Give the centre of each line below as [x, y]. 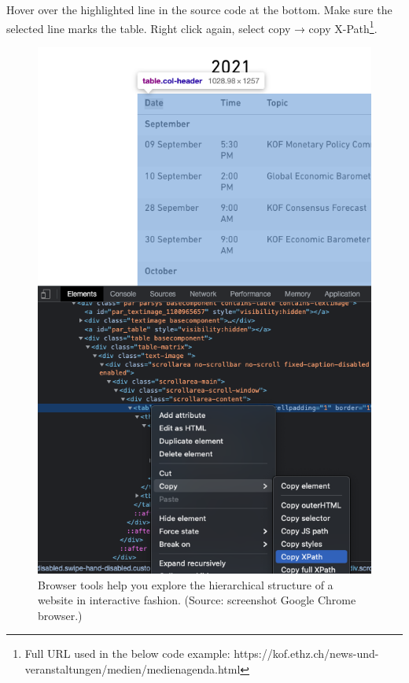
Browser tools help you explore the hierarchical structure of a [186, 584]
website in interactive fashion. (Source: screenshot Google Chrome [197, 600]
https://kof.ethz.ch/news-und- [306, 653]
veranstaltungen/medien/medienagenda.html [133, 668]
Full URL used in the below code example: [127, 653]
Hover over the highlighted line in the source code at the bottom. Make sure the [199, 9]
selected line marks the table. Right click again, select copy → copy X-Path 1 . [192, 27]
